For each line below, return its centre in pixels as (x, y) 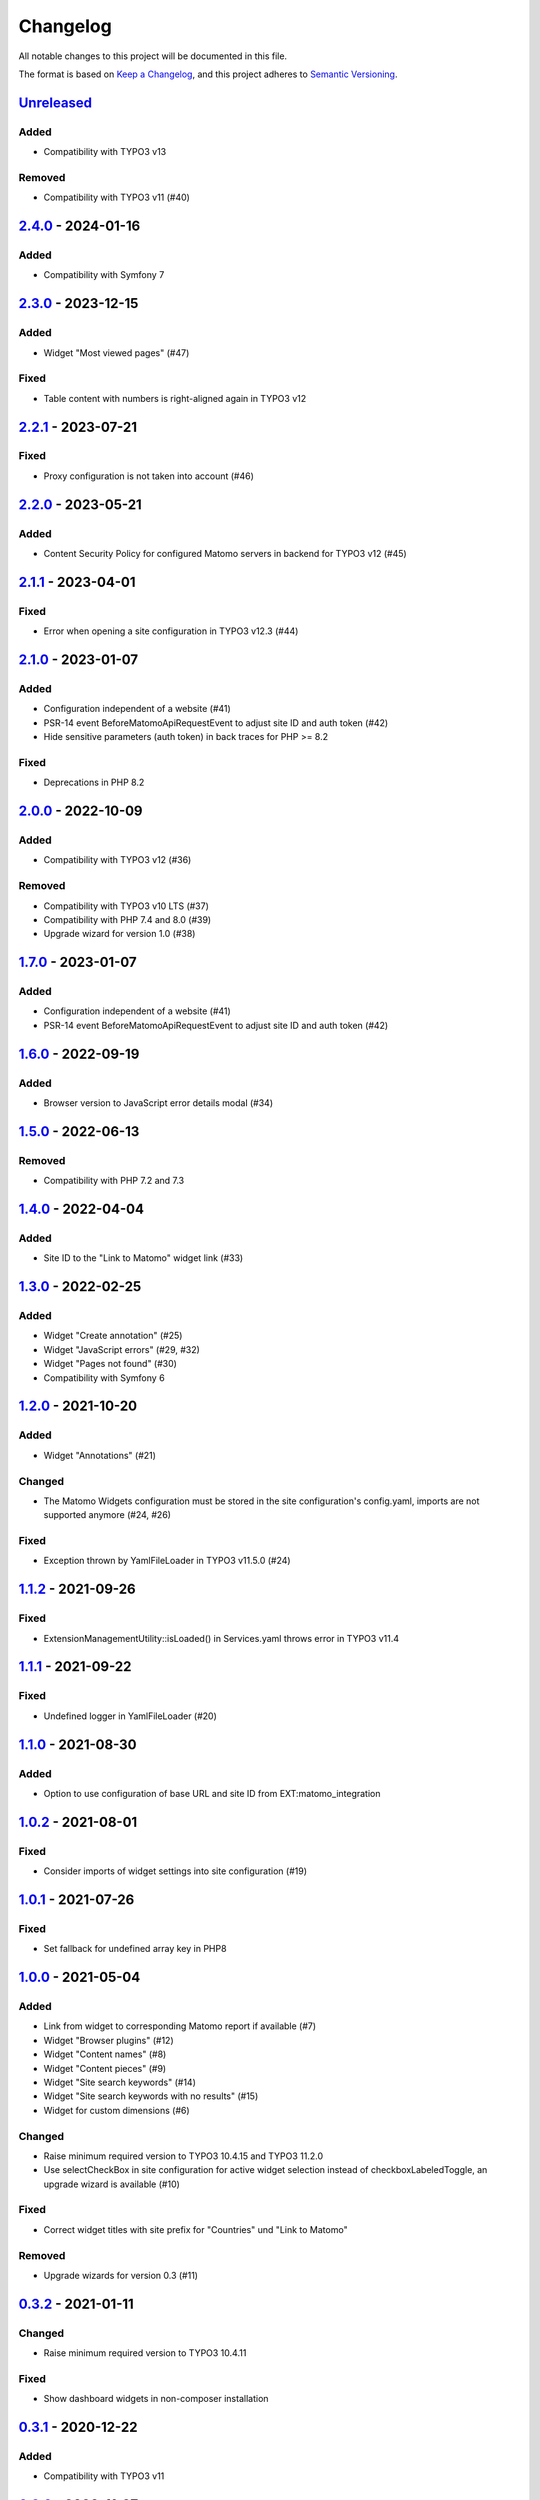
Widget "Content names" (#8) (105, 2054)
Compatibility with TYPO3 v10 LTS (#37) (126, 906)
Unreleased (55, 102)
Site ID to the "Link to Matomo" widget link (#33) (143, 1258)
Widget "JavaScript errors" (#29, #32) (121, 1349)
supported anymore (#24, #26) (107, 1515)
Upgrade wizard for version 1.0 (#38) (119, 934)
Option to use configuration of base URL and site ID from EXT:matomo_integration (212, 1793)
